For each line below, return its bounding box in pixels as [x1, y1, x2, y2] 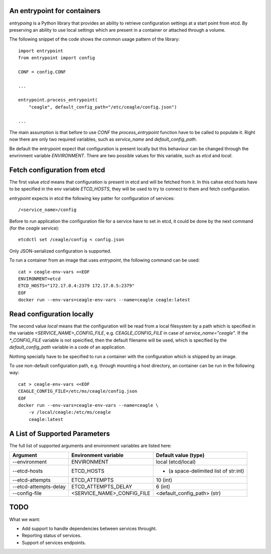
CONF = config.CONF [18, 69, 66, 75]
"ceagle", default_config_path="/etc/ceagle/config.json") [28, 104, 177, 110]
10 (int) [156, 477, 173, 484]
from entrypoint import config [18, 55, 95, 61]
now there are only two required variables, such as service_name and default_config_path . [9, 136, 197, 143]
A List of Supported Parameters [9, 429, 110, 438]
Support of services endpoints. [22, 539, 86, 545]
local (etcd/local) [156, 459, 196, 466]
